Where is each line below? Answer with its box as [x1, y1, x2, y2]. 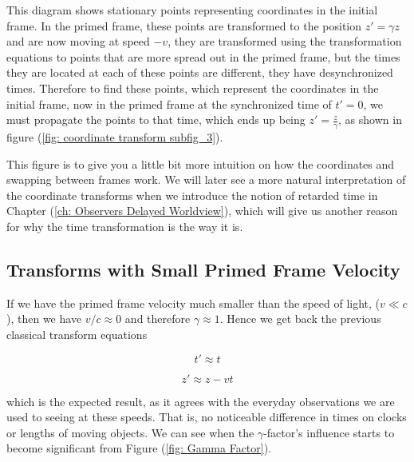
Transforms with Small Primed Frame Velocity [6, 257, 400, 281]
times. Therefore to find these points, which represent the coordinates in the [6, 79, 379, 96]
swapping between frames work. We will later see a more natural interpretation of [6, 171, 406, 188]
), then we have [6, 310, 82, 327]
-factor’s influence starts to [263, 424, 395, 440]
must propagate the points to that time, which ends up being [6, 111, 306, 128]
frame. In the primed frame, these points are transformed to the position [6, 17, 362, 34]
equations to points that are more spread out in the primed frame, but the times [6, 48, 400, 65]
